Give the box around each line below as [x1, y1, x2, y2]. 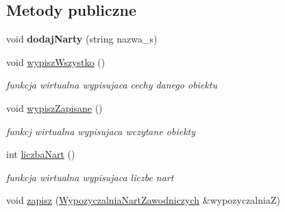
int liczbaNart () [6, 147, 75, 161]
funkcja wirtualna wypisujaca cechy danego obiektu [6, 78, 217, 92]
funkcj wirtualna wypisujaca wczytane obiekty [6, 123, 196, 138]
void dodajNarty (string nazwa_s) [6, 32, 158, 46]
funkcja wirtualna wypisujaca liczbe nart [6, 169, 174, 184]
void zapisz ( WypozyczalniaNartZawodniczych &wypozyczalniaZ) [6, 193, 280, 207]
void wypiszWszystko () [6, 54, 106, 69]
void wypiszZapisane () [6, 100, 103, 115]
